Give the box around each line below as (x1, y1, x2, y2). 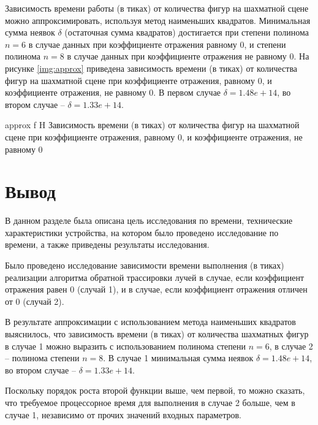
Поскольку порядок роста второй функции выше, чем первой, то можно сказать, (5, 384, 305, 397)
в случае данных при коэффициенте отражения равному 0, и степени (28, 37, 286, 50)
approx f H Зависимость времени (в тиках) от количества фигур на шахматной (5, 118, 300, 131)
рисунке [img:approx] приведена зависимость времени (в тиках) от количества (5, 61, 298, 74)
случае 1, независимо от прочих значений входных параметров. (5, 408, 241, 421)
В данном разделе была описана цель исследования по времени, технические (5, 214, 293, 227)
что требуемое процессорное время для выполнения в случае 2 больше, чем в (5, 396, 295, 408)
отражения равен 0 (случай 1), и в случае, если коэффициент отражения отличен (5, 283, 308, 296)
